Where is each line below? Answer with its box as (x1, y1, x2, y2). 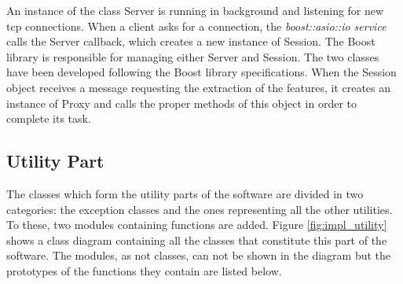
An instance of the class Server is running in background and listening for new (6, 2, 384, 18)
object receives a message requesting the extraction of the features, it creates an (6, 79, 391, 95)
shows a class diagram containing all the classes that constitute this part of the (6, 231, 387, 248)
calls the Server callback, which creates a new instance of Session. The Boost (6, 33, 376, 50)
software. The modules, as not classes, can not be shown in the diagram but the (6, 247, 391, 264)
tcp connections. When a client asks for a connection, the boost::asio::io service (6, 17, 387, 34)
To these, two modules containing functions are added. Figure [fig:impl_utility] (6, 216, 387, 233)
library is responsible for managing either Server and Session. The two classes (6, 48, 379, 65)
